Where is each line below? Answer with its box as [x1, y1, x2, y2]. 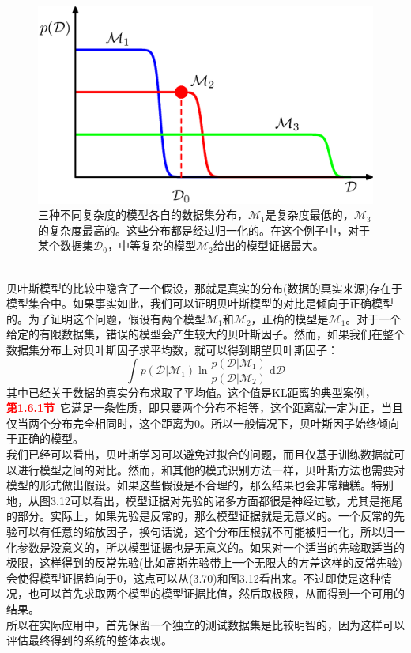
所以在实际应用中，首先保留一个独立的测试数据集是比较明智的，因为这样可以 [6, 616, 405, 632]
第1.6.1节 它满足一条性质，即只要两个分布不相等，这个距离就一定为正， [6, 399, 382, 416]
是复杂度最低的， [265, 206, 354, 223]
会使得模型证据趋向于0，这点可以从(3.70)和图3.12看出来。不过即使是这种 [6, 569, 381, 586]
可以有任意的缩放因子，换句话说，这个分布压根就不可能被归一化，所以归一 [17, 523, 405, 540]
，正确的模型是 [251, 310, 329, 326]
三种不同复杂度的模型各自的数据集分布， [38, 206, 248, 223]
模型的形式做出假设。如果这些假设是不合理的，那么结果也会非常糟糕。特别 [6, 477, 394, 493]
